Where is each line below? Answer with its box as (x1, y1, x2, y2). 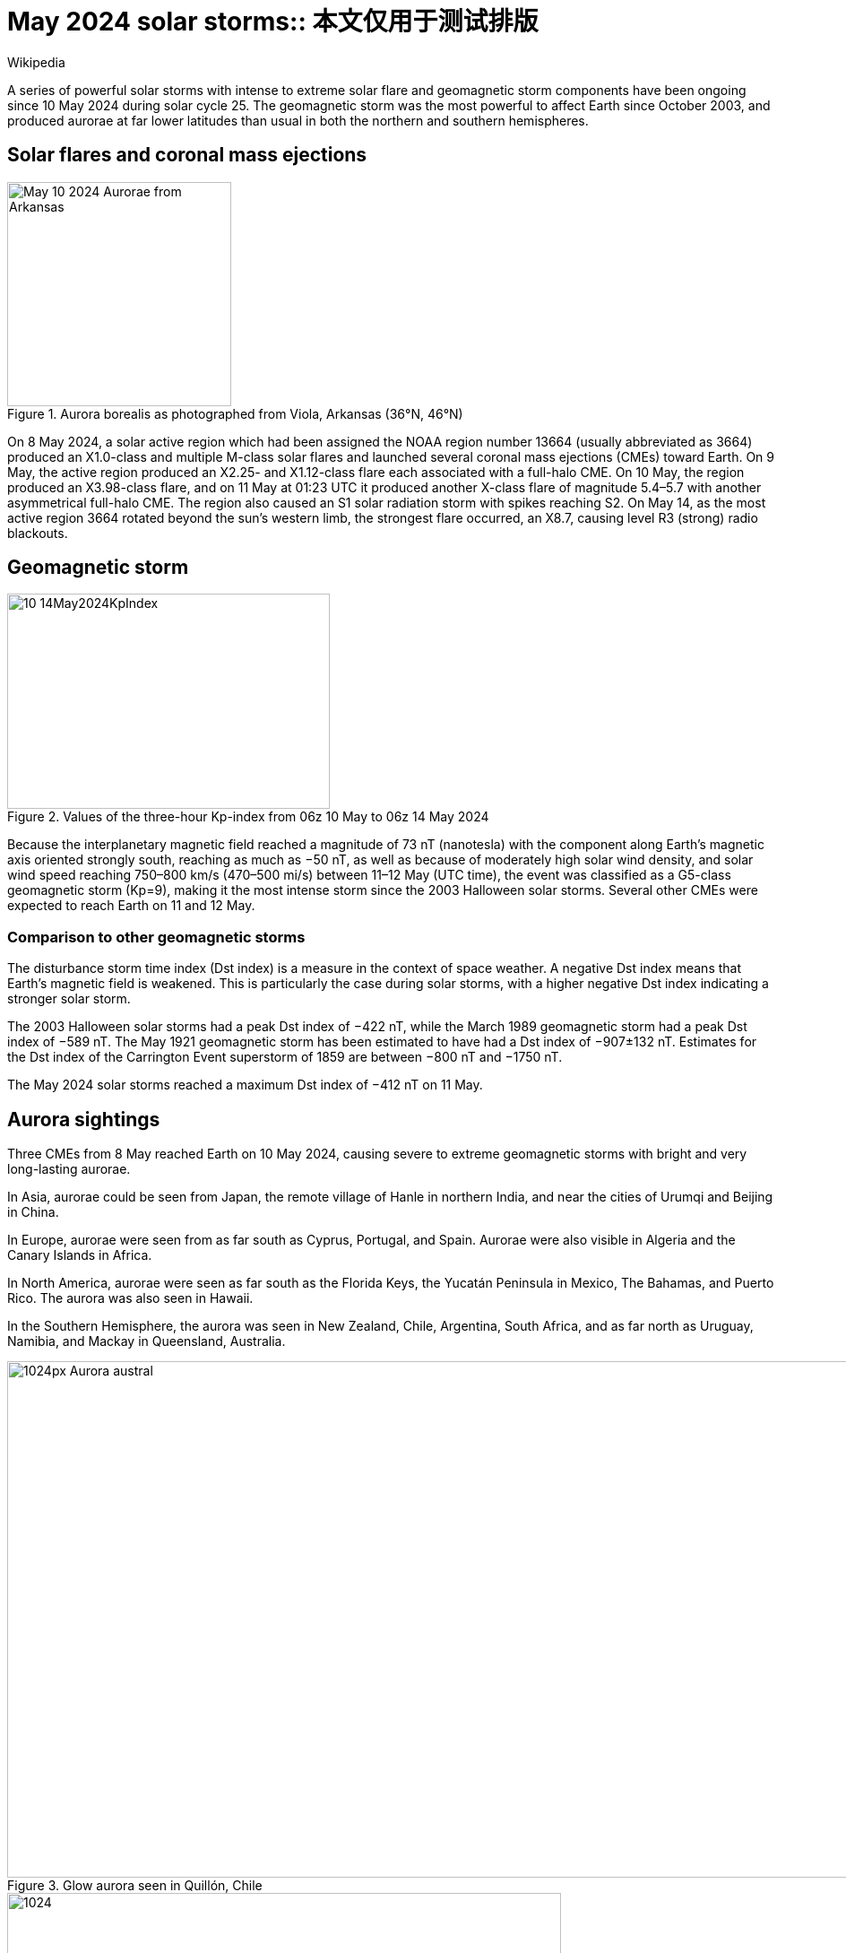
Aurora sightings (7, 1107, 160, 1131)
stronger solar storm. (7, 991, 131, 1007)
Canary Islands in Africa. (7, 1247, 152, 1263)
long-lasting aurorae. (7, 1161, 131, 1177)
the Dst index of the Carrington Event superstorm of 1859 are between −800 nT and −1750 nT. (7, 1049, 563, 1065)
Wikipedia (7, 54, 65, 70)
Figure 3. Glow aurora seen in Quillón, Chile (7, 1878, 263, 1894)
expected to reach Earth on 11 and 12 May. (7, 898, 255, 914)
